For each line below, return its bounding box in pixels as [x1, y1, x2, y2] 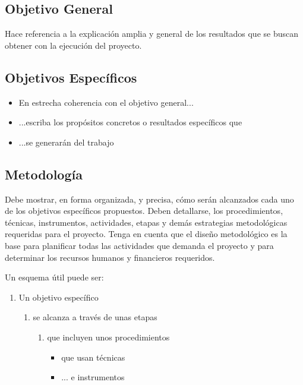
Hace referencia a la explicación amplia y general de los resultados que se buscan [5, 27, 298, 40]
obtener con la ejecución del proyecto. [5, 39, 142, 51]
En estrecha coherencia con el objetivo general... [18, 96, 194, 108]
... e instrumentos [61, 371, 125, 383]
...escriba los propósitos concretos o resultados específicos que [18, 116, 242, 128]
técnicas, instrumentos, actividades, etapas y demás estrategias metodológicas [5, 216, 288, 228]
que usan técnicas [61, 351, 125, 363]
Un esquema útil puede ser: [5, 271, 104, 283]
